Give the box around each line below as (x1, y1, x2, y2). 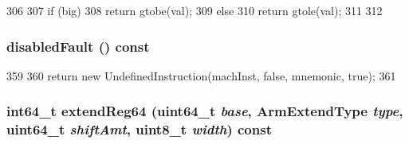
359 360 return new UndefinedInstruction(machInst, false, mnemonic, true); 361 (6, 67, 396, 84)
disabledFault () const (6, 36, 150, 56)
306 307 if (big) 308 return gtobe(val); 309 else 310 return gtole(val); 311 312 (6, 2, 383, 18)
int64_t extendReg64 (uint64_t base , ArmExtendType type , (6, 101, 403, 121)
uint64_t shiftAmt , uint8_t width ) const (6, 119, 272, 139)
